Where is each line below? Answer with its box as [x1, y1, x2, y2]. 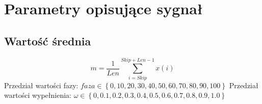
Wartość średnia [4, 33, 91, 48]
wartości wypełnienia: [4, 90, 71, 100]
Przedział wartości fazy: [4, 80, 78, 90]
